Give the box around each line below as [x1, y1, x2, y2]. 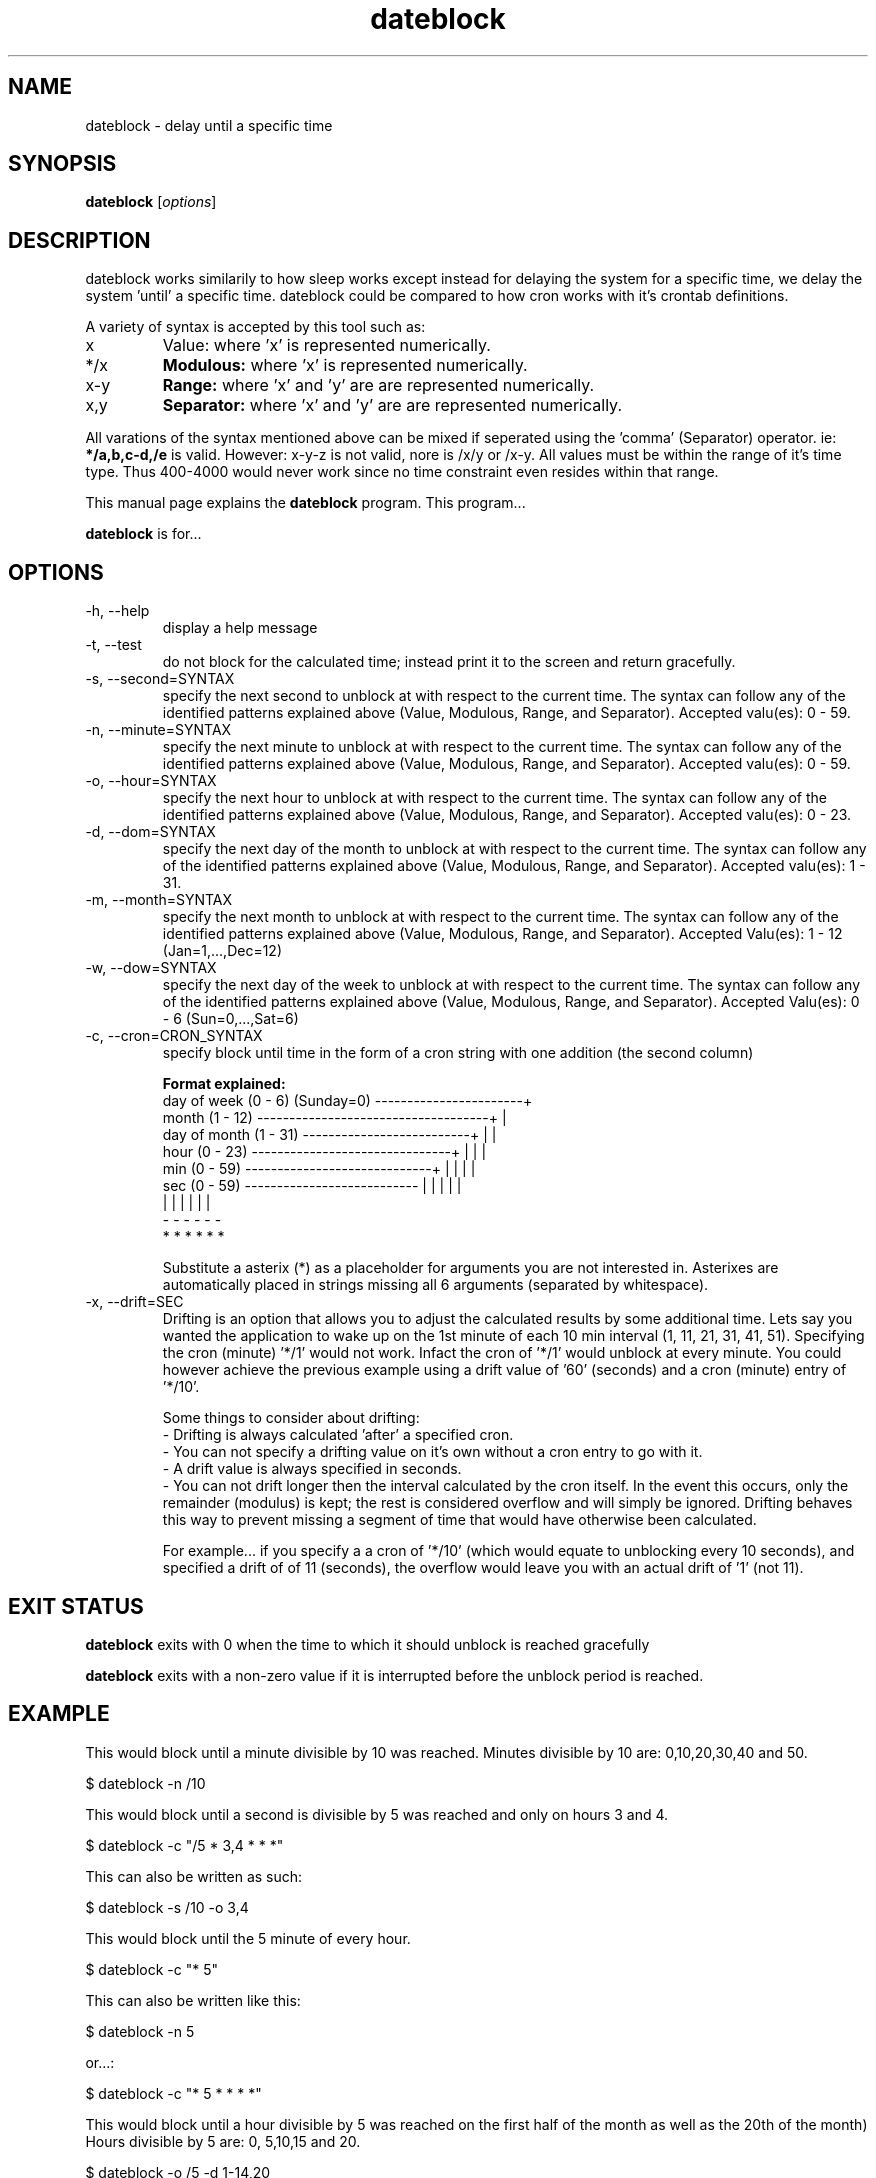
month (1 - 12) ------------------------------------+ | [162, 1109, 507, 1127]
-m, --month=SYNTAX [85, 891, 233, 909]
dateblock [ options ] [85, 193, 217, 211]
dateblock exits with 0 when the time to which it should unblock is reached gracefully [85, 1635, 650, 1653]
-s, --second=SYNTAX [85, 670, 235, 688]
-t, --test [85, 636, 142, 654]
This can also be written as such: [85, 1867, 303, 1885]
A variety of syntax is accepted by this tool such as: [85, 318, 426, 336]
